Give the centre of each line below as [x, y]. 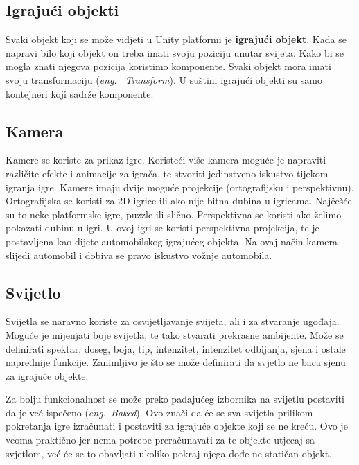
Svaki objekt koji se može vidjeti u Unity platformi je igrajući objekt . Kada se [176, 39]
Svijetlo [33, 292]
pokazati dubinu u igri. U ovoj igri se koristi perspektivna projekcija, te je [163, 228]
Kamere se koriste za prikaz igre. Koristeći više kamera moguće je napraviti [166, 160]
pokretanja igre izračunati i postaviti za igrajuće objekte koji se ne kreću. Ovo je [177, 426]
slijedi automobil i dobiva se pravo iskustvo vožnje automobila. [139, 255]
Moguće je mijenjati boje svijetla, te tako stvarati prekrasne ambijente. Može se [175, 334]
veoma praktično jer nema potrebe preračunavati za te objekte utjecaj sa [160, 440]
